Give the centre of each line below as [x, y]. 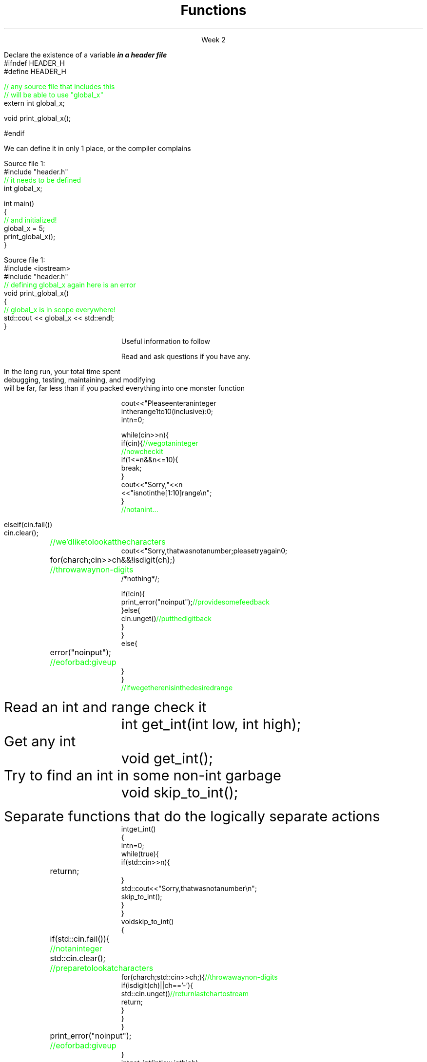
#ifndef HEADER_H [34, 63]
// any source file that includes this [59, 86]
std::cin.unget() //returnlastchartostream [185, 993]
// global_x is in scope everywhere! [60, 309]
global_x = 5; [25, 228]
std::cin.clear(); [78, 958]
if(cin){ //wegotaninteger [160, 443]
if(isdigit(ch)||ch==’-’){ [157, 985]
